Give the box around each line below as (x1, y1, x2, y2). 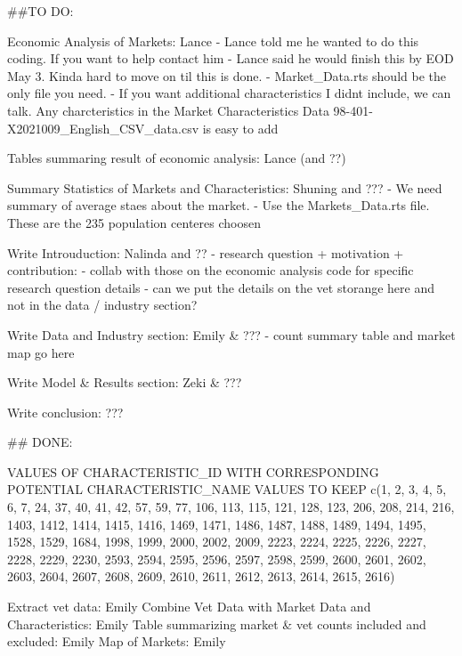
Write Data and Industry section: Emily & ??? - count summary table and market (7, 325, 456, 344)
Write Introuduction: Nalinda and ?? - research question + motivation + (7, 243, 404, 262)
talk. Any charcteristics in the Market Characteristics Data (7, 101, 329, 119)
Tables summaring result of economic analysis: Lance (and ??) (7, 149, 346, 167)
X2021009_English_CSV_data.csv (7, 118, 199, 137)
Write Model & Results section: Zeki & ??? (7, 373, 242, 392)
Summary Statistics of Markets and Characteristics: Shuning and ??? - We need (7, 178, 442, 197)
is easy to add (202, 118, 279, 137)
